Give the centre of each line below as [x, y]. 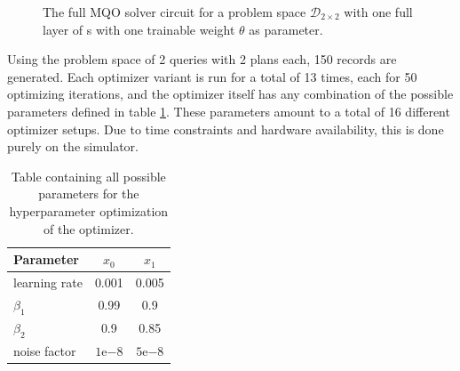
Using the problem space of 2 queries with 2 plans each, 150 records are [202, 59]
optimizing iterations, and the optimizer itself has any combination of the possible [230, 94]
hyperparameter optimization [89, 210]
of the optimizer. [89, 228]
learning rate [48, 282]
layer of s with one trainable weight [139, 29]
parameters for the [89, 194]
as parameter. [286, 29]
